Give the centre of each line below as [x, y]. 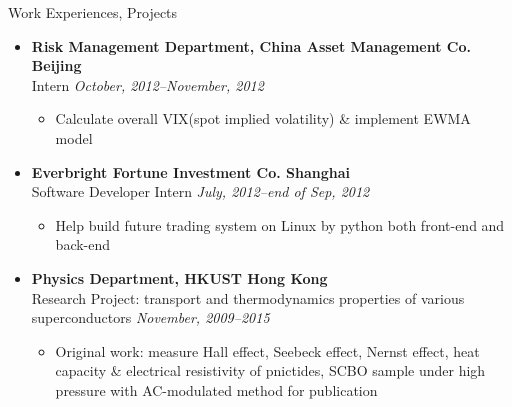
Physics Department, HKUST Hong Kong [179, 277]
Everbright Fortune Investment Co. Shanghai [191, 171]
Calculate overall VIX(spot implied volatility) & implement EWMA [263, 118]
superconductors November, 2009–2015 [150, 317]
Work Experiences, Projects [93, 12]
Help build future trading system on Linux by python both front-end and [280, 224]
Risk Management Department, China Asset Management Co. [251, 45]
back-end [83, 244]
